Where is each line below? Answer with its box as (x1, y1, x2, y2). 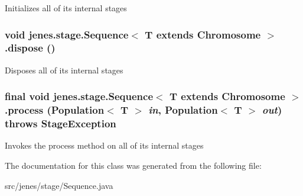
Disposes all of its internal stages (5, 63, 123, 76)
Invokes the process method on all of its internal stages (5, 139, 204, 152)
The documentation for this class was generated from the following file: (5, 159, 262, 171)
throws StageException (5, 116, 116, 131)
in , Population (148, 102, 218, 117)
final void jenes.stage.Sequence (5, 89, 154, 104)
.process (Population (5, 102, 105, 117)
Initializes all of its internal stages (5, 2, 127, 14)
